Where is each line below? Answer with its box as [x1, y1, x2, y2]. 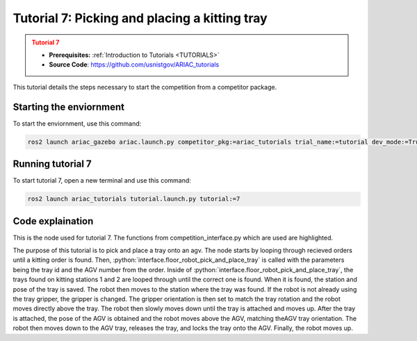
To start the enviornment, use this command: [13, 119, 142, 128]
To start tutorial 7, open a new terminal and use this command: [13, 176, 191, 185]
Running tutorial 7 [13, 158, 92, 170]
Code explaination [13, 215, 94, 227]
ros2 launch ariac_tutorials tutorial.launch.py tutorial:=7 [27, 195, 240, 203]
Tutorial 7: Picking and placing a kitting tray [13, 10, 268, 26]
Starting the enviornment [13, 101, 125, 113]
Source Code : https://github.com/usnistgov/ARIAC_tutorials [49, 60, 220, 69]
